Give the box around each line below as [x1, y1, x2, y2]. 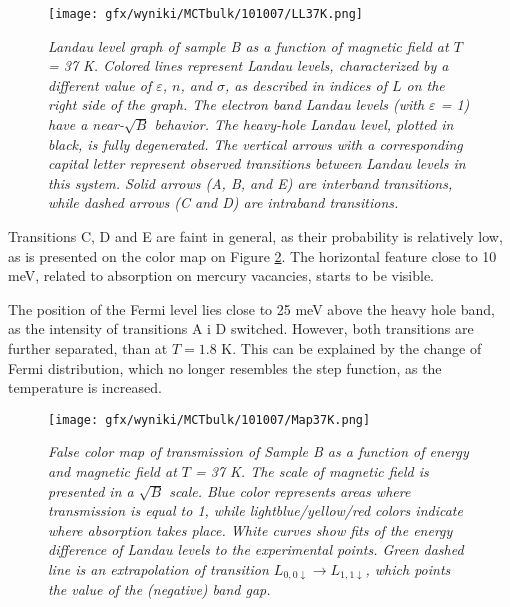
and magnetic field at [48, 461, 177, 481]
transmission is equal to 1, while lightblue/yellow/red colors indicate [48, 500, 463, 521]
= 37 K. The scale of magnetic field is [195, 461, 429, 481]
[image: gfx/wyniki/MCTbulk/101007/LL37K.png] [48, 7, 363, 21]
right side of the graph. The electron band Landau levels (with [48, 94, 425, 115]
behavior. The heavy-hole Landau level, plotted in [154, 114, 454, 135]
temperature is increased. [8, 377, 162, 398]
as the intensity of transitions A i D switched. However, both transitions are [8, 318, 474, 339]
